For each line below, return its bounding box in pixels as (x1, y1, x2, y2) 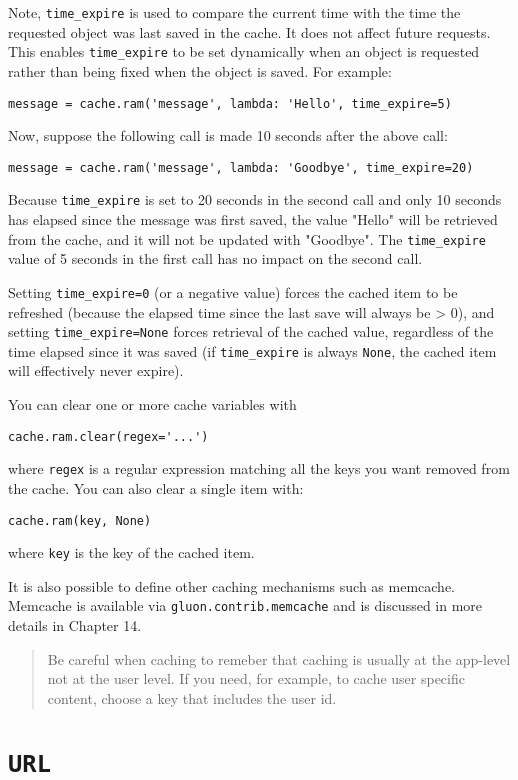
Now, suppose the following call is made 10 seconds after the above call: (8, 125, 448, 146)
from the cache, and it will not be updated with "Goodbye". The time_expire (8, 228, 486, 249)
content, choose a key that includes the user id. (47, 687, 337, 708)
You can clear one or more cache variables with (8, 394, 297, 415)
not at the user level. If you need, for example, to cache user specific (47, 668, 465, 689)
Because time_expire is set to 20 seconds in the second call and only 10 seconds (8, 189, 502, 210)
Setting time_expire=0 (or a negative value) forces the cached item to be (8, 281, 458, 302)
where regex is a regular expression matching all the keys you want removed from (8, 458, 510, 479)
